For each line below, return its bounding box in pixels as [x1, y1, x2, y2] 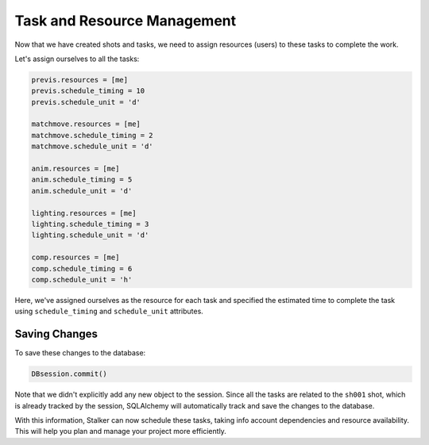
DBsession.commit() [31, 370, 107, 378]
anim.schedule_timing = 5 [31, 175, 133, 184]
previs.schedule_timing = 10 [31, 86, 145, 95]
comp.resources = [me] [31, 253, 120, 262]
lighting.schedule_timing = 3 [31, 220, 149, 228]
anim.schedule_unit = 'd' [31, 186, 133, 195]
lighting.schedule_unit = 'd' [31, 231, 149, 240]
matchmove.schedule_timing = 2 [31, 131, 154, 140]
